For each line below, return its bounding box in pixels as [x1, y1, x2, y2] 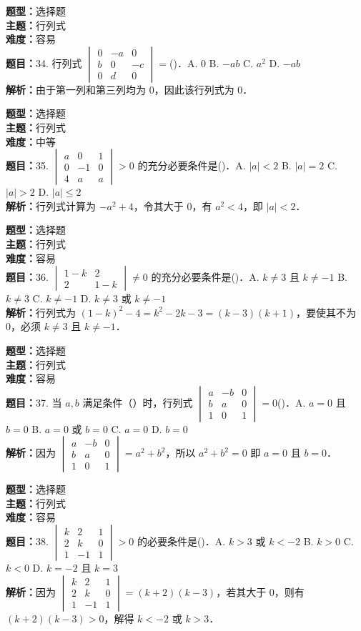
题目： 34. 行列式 [6, 55, 82, 70]
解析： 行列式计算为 [6, 198, 96, 213]
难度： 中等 [6, 134, 56, 149]
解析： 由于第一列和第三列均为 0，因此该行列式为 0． [6, 81, 253, 96]
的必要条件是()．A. [137, 534, 226, 549]
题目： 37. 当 [6, 394, 62, 409]
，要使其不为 [296, 304, 356, 319]
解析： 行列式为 [6, 304, 76, 319]
